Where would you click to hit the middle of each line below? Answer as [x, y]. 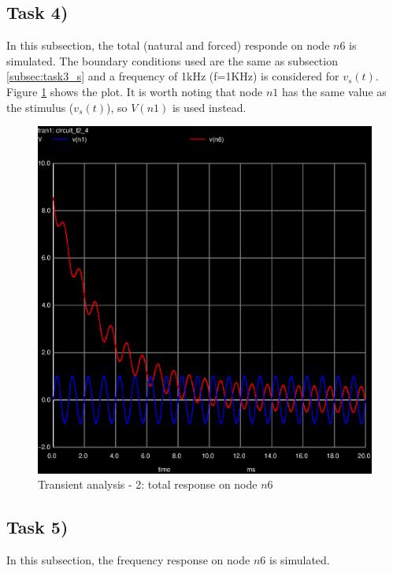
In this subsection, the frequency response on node [128, 559]
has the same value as [334, 91]
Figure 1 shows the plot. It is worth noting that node [135, 91]
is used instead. [209, 107]
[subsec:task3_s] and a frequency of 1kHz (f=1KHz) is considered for [173, 76]
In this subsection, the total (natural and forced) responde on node [168, 45]
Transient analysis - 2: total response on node [148, 484]
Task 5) [37, 527]
